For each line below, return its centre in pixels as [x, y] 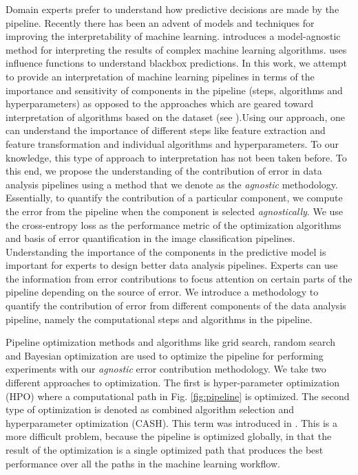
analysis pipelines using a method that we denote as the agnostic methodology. [172, 184]
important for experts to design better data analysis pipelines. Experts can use [172, 265]
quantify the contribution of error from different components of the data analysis [176, 306]
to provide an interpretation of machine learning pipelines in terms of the [160, 76]
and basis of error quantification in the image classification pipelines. [150, 238]
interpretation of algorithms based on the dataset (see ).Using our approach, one [175, 117]
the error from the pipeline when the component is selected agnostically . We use [175, 211]
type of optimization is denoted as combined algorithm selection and [150, 409]
